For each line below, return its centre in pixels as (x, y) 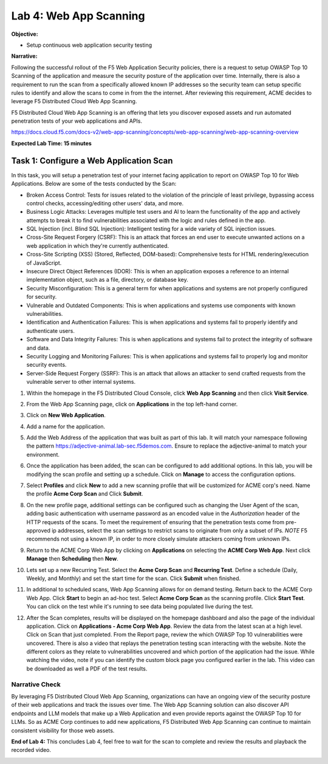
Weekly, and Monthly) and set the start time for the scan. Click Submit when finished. (134, 578)
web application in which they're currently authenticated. (98, 245)
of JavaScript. (44, 263)
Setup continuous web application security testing (89, 45)
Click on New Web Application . (66, 415)
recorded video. (31, 750)
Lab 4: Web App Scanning (78, 16)
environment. (43, 454)
